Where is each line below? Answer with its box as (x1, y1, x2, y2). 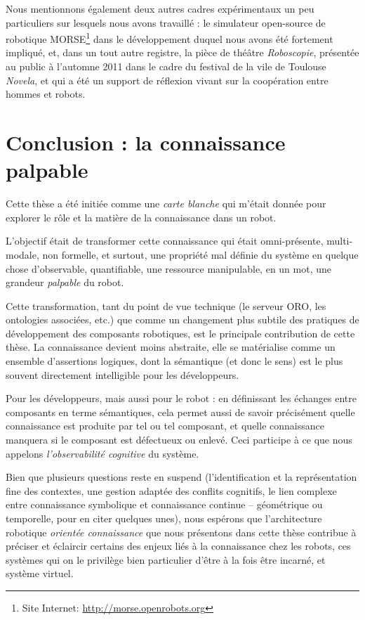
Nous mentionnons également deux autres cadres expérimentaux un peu (6, 1, 314, 15)
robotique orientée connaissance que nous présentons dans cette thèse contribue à (6, 524, 357, 539)
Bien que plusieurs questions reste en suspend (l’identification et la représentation (6, 470, 357, 484)
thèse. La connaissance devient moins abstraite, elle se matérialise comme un (6, 340, 336, 354)
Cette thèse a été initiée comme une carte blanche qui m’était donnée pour (6, 196, 326, 211)
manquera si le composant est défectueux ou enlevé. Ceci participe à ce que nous (6, 432, 352, 447)
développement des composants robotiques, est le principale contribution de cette (6, 325, 355, 340)
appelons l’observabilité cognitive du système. (6, 446, 199, 460)
